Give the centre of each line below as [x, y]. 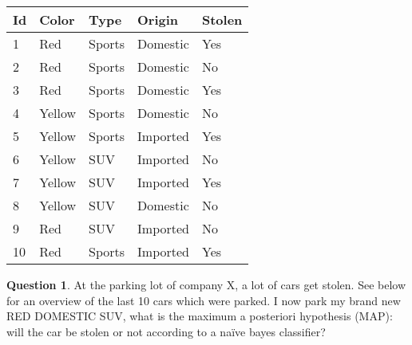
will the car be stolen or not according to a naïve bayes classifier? [166, 331]
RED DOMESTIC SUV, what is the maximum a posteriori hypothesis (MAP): [200, 316]
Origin [158, 20]
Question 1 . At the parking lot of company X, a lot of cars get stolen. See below [206, 284]
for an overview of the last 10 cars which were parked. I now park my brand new [204, 300]
